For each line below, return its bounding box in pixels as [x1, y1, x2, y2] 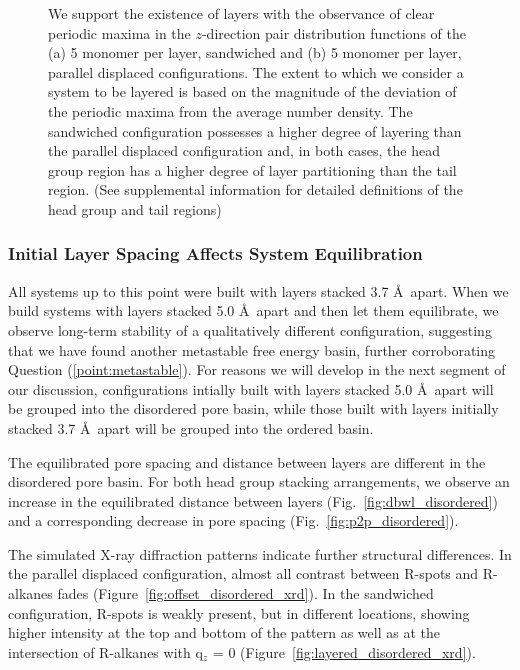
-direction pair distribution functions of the [201, 22, 466, 43]
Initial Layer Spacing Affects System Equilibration [8, 241, 423, 266]
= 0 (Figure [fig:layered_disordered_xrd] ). [212, 641, 476, 662]
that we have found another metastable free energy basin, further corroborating [8, 339, 496, 360]
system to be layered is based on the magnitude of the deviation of [48, 81, 457, 102]
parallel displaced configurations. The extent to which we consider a [48, 61, 464, 82]
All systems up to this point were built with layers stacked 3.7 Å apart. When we [8, 280, 509, 301]
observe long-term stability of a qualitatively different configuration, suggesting [8, 319, 492, 340]
